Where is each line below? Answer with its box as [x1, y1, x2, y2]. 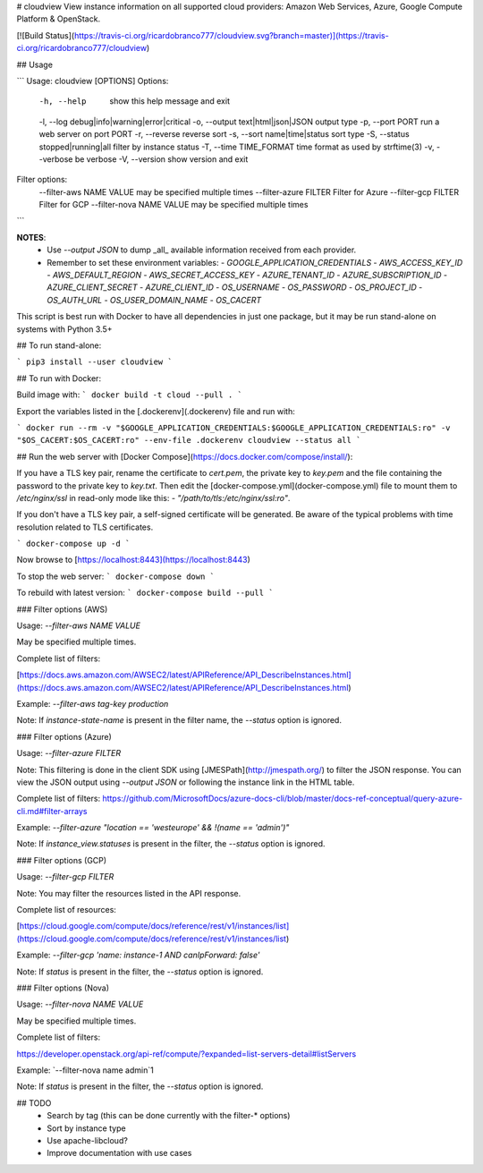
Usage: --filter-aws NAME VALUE [16, 620, 140, 631]
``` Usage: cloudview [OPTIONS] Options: [16, 75, 169, 86]
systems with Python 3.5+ [16, 323, 113, 335]
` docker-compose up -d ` [16, 539, 131, 549]
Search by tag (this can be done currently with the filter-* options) [47, 1110, 291, 1121]
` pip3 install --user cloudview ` [16, 357, 174, 367]
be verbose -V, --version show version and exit [74, 153, 249, 165]
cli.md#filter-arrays [16, 805, 88, 816]
